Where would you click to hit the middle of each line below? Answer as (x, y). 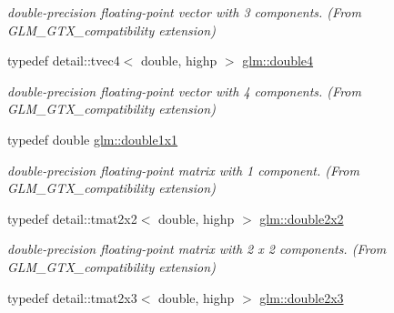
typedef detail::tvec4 (64, 61)
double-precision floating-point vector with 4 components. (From (184, 91)
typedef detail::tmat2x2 (72, 218)
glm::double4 (278, 61)
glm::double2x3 (302, 297)
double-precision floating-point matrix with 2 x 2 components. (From (197, 249)
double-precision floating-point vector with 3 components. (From (184, 12)
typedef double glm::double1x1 (93, 139)
